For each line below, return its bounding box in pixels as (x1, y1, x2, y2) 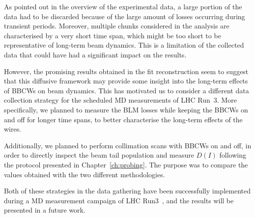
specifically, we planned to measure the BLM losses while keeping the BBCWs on (4, 104, 248, 114)
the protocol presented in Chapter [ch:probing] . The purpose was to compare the (4, 159, 248, 169)
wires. (4, 124, 22, 134)
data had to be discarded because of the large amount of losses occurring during (4, 11, 245, 21)
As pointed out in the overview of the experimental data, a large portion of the (4, 1, 242, 11)
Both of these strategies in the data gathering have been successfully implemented (4, 186, 251, 196)
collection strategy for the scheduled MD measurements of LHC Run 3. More (4, 95, 237, 105)
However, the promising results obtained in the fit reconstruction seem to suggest (4, 66, 249, 76)
